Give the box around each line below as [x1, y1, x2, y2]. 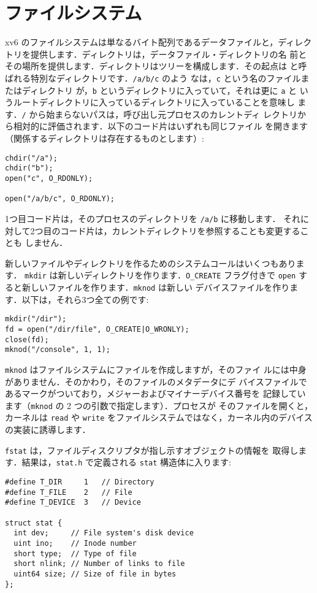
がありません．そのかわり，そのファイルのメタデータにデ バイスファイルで [5, 375, 307, 388]
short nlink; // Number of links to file [13, 559, 185, 568]
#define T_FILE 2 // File [5, 488, 132, 497]
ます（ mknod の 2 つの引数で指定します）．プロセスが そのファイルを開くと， [5, 399, 313, 411]
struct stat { [5, 518, 63, 527]
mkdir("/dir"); [5, 315, 67, 324]
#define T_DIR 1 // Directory [5, 477, 155, 486]
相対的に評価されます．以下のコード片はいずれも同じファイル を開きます [13, 120, 308, 132]
